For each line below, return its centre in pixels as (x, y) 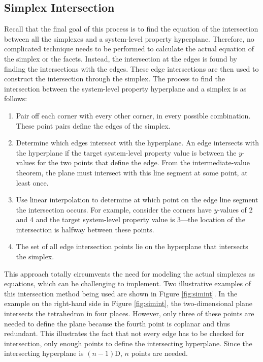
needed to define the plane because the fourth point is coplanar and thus (117, 323)
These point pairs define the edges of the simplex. (93, 125)
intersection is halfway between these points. (85, 229)
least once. (32, 182)
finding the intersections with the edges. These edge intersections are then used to (131, 68)
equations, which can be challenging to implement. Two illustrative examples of (127, 283)
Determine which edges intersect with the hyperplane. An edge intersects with (137, 143)
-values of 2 (235, 209)
